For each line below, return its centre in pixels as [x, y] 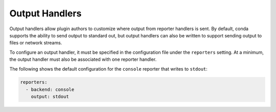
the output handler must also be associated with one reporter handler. [83, 59]
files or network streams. [36, 43]
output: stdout [50, 97]
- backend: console [50, 89]
